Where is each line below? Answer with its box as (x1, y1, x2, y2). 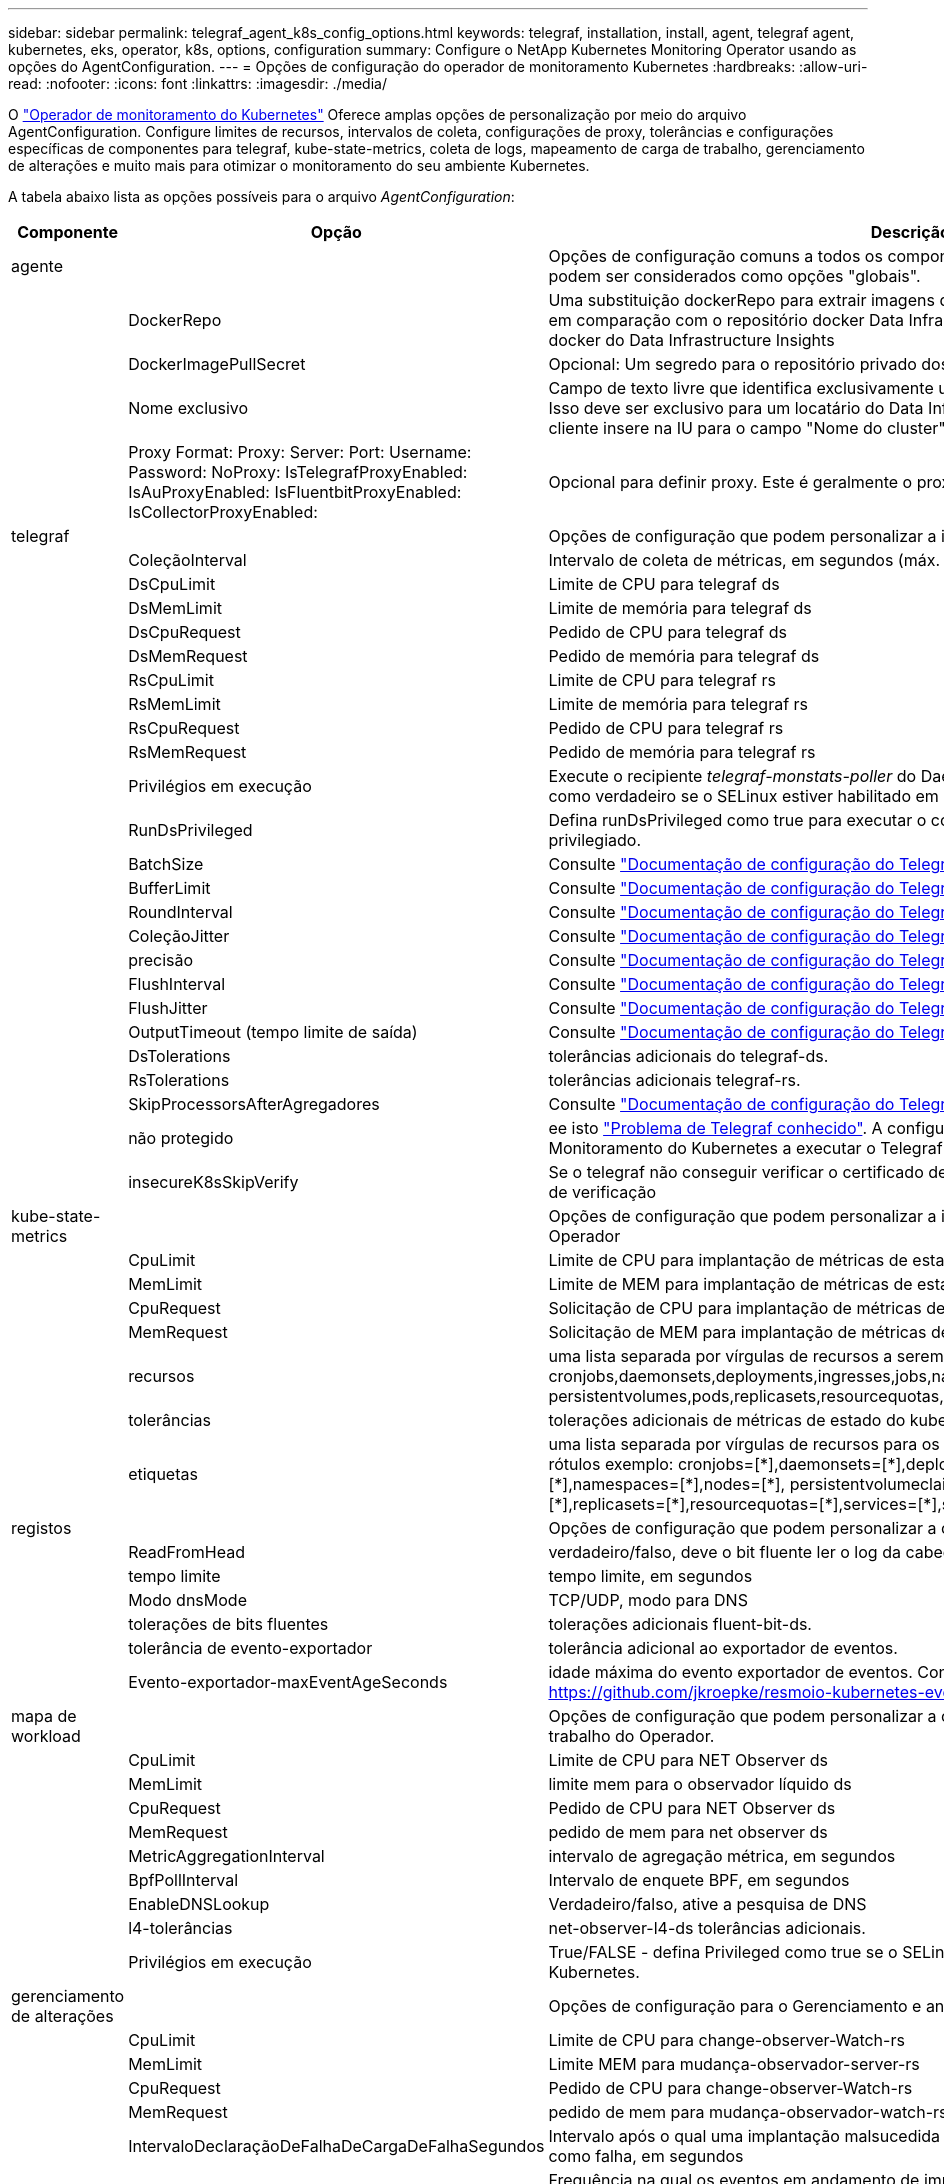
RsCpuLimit (128, 670, 214, 690)
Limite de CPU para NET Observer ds (548, 1750, 828, 1770)
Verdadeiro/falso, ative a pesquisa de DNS (548, 1894, 867, 1914)
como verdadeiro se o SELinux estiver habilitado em (548, 786, 939, 806)
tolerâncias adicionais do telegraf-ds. (548, 1046, 829, 1066)
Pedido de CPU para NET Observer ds (548, 1798, 836, 1818)
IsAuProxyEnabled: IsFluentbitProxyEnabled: (128, 482, 462, 502)
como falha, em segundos (548, 2146, 744, 2166)
